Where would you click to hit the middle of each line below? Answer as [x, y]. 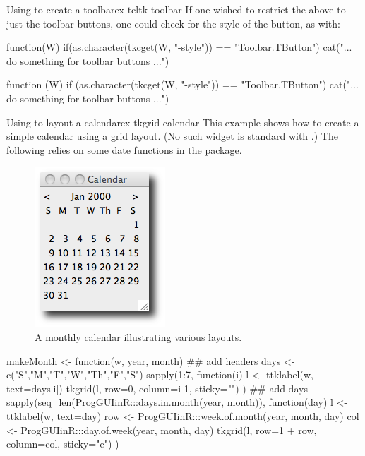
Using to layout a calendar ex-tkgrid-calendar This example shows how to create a [183, 122]
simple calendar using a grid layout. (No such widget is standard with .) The [172, 136]
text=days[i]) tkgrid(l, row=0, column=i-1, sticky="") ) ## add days [157, 388]
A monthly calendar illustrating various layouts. [138, 336]
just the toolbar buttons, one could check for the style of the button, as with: [173, 23]
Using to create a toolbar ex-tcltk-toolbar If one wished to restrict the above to [176, 9]
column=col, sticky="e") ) [63, 444]
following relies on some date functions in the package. [124, 149]
